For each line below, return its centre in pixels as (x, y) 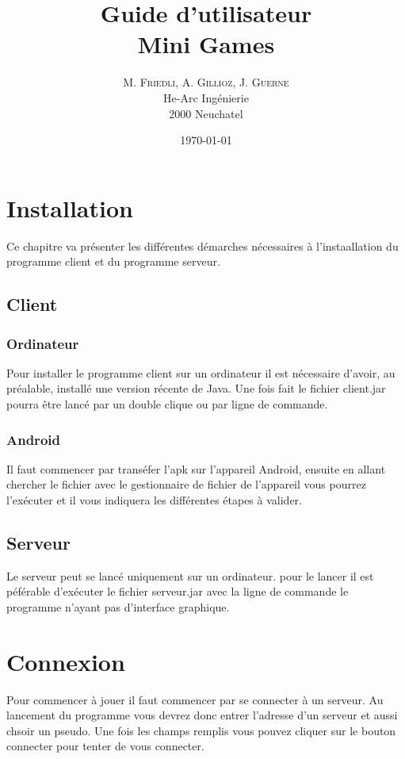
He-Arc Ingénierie (206, 97)
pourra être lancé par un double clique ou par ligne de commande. (167, 404)
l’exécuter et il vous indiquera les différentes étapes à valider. (154, 500)
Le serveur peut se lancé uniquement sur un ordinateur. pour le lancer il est (190, 575)
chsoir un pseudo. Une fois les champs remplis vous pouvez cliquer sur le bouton (201, 730)
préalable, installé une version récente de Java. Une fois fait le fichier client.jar (196, 388)
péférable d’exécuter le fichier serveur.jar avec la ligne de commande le (178, 591)
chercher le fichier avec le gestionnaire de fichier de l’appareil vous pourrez (186, 484)
